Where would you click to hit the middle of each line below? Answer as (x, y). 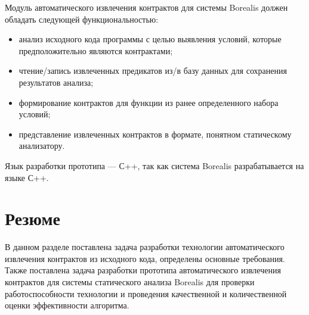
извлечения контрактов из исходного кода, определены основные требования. (145, 258)
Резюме (33, 218)
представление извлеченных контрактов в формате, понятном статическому (155, 134)
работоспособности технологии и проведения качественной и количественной (146, 293)
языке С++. (27, 177)
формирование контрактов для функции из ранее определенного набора (149, 102)
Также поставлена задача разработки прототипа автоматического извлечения (143, 270)
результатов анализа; (56, 82)
